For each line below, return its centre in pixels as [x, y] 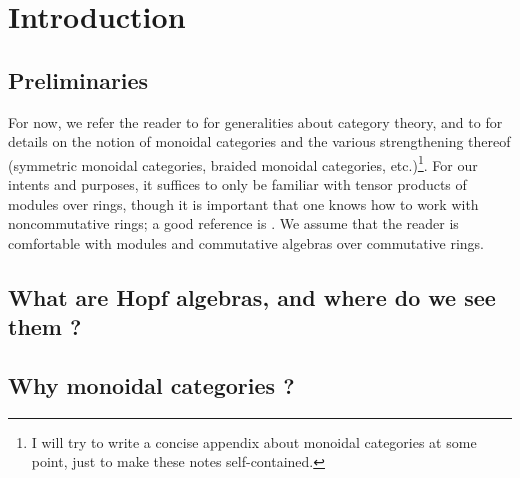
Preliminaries [78, 79]
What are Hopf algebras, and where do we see [252, 296]
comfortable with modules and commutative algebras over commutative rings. [246, 242]
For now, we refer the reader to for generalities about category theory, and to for [255, 121]
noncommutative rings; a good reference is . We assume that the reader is [233, 223]
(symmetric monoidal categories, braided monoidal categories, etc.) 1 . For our [243, 163]
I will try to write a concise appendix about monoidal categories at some [254, 441]
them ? [45, 326]
